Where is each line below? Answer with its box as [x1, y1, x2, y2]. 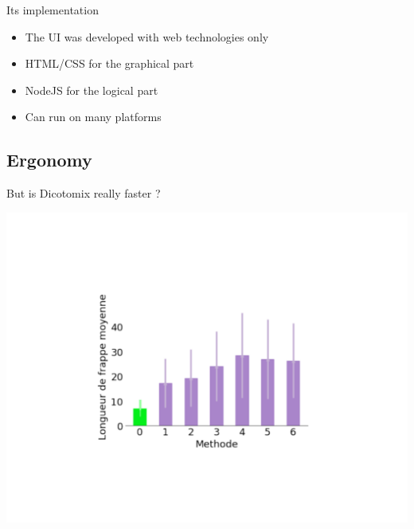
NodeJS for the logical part [25, 81, 158, 98]
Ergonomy [6, 147, 92, 172]
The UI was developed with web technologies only [25, 28, 269, 45]
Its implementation [6, 2, 99, 18]
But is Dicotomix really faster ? [6, 185, 161, 202]
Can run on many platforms [25, 108, 162, 125]
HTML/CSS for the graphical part [25, 55, 194, 72]
